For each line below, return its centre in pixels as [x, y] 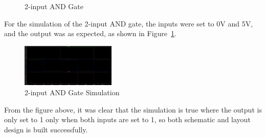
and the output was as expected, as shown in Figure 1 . [90, 33]
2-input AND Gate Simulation [72, 92]
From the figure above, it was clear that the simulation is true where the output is [133, 109]
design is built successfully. [46, 129]
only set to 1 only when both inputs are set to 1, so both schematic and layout [127, 119]
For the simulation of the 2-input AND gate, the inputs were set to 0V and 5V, [129, 23]
